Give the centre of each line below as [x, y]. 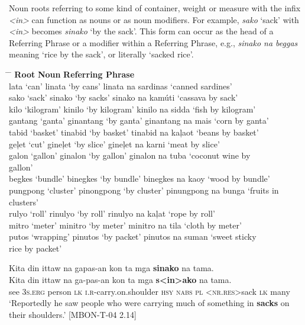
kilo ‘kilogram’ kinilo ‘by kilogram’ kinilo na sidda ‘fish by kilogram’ [132, 109]
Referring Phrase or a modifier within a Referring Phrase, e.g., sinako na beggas [153, 42]
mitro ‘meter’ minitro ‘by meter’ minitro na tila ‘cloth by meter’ [125, 225]
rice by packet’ [35, 248]
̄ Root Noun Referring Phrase [72, 74]
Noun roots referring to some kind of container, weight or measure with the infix [155, 8]
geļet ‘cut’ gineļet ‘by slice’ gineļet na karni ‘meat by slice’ [114, 144]
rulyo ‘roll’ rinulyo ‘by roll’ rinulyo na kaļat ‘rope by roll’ [112, 213]
